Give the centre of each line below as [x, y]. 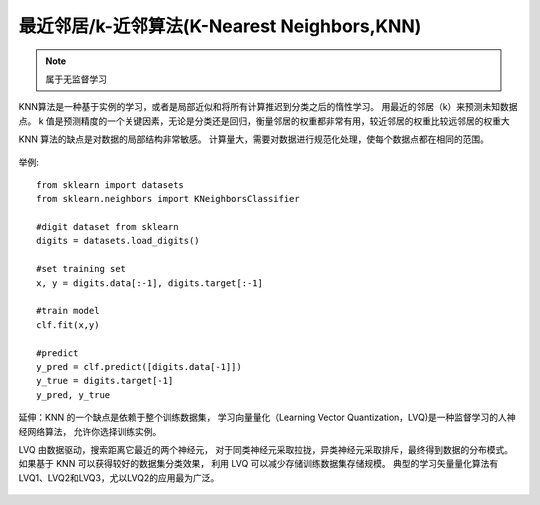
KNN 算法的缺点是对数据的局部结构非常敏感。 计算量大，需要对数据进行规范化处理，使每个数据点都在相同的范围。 [254, 139]
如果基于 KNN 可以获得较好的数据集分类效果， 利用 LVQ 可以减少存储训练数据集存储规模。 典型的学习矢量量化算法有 [258, 464]
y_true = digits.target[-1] [105, 381]
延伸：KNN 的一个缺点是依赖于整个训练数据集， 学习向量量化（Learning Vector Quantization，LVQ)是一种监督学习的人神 [267, 417]
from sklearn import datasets [110, 184]
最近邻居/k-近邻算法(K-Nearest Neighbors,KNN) [220, 26]
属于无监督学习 [76, 79]
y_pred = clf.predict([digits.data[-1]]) [139, 366]
